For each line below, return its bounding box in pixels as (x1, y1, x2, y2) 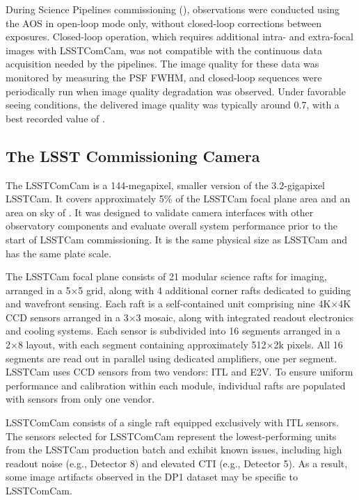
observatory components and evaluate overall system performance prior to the (6, 218, 337, 233)
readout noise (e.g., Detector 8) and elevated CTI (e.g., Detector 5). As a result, (6, 455, 348, 470)
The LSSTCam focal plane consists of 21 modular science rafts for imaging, (6, 269, 327, 284)
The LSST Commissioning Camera (6, 145, 260, 166)
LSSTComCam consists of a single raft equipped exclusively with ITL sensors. (6, 415, 340, 430)
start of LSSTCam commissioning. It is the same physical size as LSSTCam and (6, 232, 347, 246)
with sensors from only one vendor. (6, 392, 155, 406)
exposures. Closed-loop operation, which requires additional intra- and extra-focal (6, 29, 353, 44)
